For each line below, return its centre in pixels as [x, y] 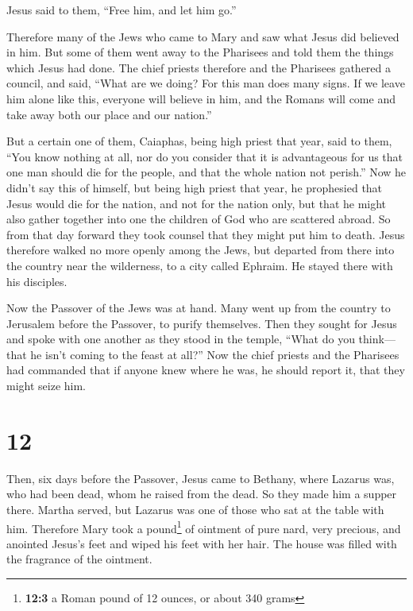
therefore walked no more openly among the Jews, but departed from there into [201, 250]
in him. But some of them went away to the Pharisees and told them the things [200, 52]
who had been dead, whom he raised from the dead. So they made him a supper [202, 494]
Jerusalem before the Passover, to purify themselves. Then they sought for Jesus [202, 323]
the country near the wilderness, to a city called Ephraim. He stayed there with [200, 265]
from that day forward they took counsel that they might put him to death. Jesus [206, 234]
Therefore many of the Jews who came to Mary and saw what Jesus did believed [203, 36]
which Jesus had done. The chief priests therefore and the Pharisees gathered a [199, 67]
